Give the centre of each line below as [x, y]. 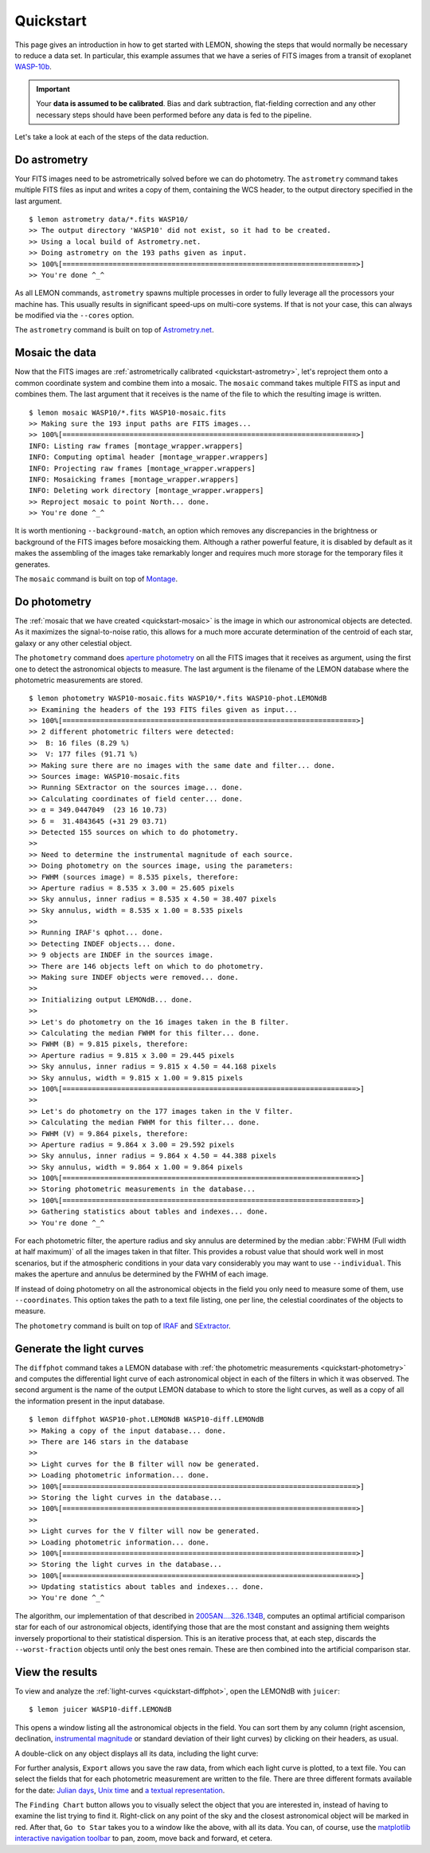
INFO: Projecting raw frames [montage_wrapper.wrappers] [143, 468]
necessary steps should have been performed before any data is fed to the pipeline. [174, 115]
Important [53, 89]
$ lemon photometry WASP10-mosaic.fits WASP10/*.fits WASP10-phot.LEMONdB [178, 698]
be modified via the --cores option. [74, 316]
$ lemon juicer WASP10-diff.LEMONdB [100, 1709]
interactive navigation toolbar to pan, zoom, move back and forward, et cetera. [143, 1839]
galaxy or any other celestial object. [73, 643]
